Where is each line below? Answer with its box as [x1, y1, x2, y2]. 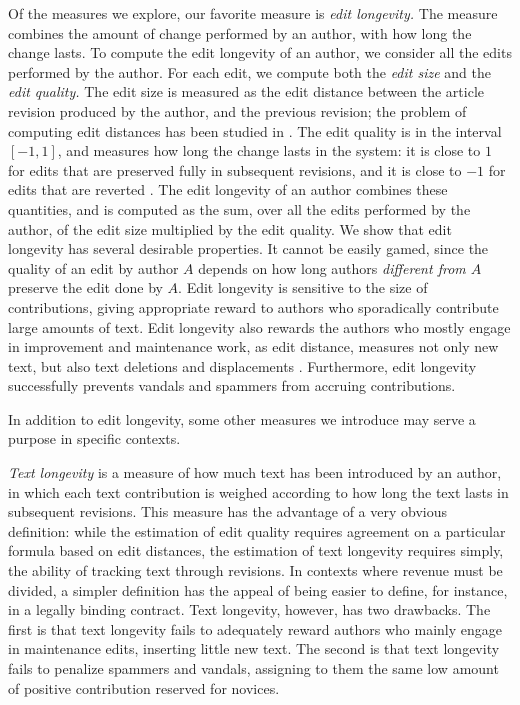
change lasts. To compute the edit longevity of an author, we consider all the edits [8, 42, 512, 63]
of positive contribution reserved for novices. [8, 677, 280, 698]
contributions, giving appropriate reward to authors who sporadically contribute [8, 296, 499, 317]
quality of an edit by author [8, 257, 179, 278]
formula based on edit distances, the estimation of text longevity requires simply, [8, 540, 504, 561]
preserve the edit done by [8, 277, 163, 298]
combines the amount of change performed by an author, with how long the [8, 22, 472, 43]
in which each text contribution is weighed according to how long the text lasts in [8, 481, 509, 502]
